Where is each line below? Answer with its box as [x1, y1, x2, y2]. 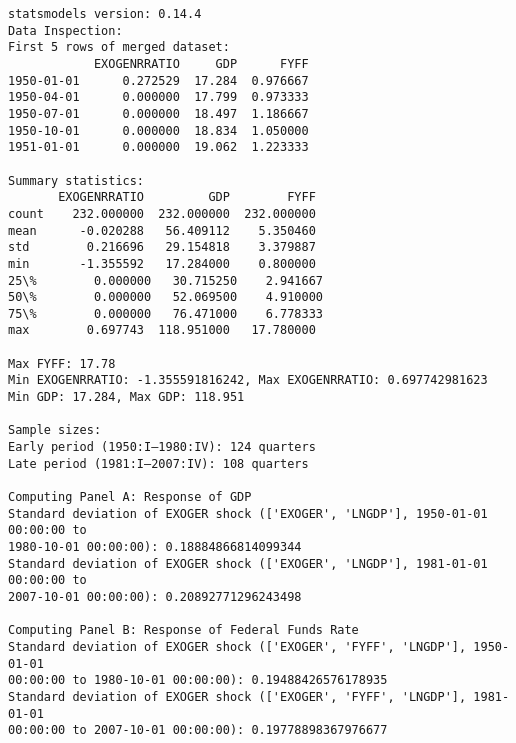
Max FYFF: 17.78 [8, 356, 116, 371]
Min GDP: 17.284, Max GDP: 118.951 [8, 390, 245, 405]
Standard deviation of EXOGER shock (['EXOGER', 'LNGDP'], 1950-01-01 [8, 506, 488, 521]
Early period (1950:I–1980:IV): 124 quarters [8, 440, 316, 455]
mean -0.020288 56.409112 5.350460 [8, 223, 316, 238]
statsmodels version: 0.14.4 [8, 7, 202, 21]
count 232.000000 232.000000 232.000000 [8, 206, 316, 221]
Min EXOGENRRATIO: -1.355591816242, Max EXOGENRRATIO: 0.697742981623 [8, 373, 488, 388]
